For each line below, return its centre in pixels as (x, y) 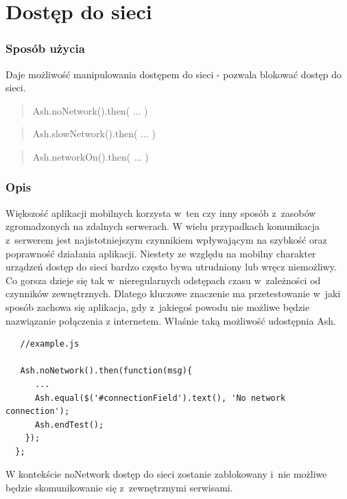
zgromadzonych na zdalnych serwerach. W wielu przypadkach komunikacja (163, 226)
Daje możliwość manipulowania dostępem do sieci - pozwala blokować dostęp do (174, 74)
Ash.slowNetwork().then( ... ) (94, 134)
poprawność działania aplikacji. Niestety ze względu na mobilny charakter (161, 253)
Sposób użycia (45, 48)
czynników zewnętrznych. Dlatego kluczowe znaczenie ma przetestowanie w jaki (173, 293)
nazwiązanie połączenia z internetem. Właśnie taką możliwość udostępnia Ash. (171, 320)
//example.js (50, 344)
